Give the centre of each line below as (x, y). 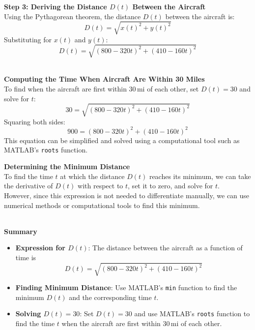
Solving (28, 314)
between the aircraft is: (200, 16)
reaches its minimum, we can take (200, 176)
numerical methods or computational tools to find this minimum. (102, 205)
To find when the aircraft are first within (65, 89)
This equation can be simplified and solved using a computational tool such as (122, 140)
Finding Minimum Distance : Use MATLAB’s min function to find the (126, 287)
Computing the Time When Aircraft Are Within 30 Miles (104, 79)
